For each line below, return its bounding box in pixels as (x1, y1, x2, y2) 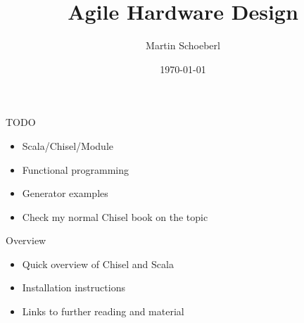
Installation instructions (22, 280, 125, 295)
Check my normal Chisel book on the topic (22, 209, 208, 224)
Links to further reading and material (22, 304, 184, 319)
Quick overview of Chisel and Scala (22, 256, 174, 271)
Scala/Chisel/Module (22, 138, 114, 153)
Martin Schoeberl (146, 38, 220, 53)
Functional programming (22, 162, 129, 177)
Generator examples (22, 186, 108, 201)
